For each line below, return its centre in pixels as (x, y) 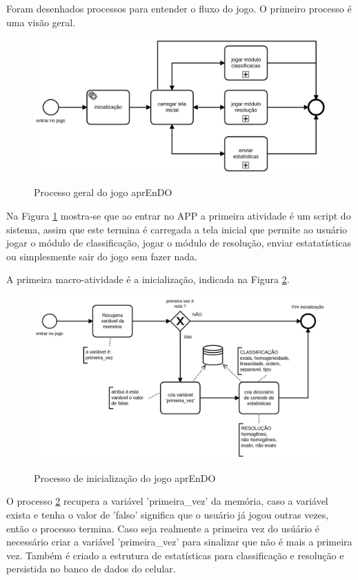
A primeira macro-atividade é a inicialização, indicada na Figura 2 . (148, 279)
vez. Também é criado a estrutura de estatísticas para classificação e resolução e (175, 555)
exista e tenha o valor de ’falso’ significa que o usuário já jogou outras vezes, (168, 514)
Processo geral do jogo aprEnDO (103, 192)
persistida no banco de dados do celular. (91, 569)
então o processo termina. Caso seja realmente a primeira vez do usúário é (163, 528)
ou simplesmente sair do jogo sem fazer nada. (102, 256)
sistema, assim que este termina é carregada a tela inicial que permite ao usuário (177, 229)
